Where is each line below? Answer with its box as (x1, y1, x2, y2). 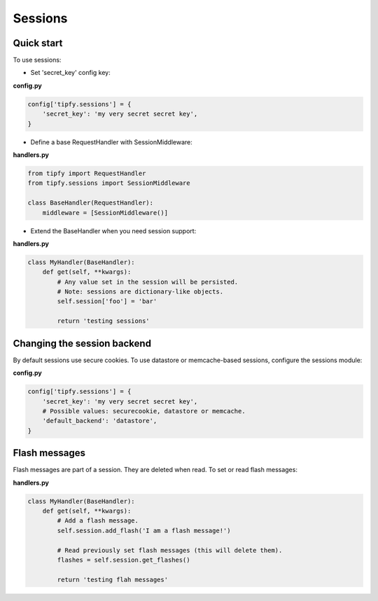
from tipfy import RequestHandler (27, 169, 146, 177)
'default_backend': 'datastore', (42, 417, 157, 425)
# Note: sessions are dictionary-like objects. (57, 288, 224, 296)
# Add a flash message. (57, 517, 139, 525)
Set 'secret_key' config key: (30, 69, 111, 77)
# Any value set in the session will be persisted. (57, 277, 239, 286)
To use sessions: (13, 56, 62, 64)
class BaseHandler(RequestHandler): (27, 199, 154, 207)
